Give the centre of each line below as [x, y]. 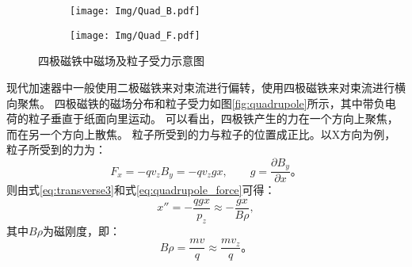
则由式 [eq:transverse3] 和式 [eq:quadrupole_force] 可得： [141, 190]
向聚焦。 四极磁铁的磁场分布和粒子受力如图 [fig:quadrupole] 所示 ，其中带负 [196, 103]
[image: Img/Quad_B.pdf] [135, 11]
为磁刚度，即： [81, 230]
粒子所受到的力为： [56, 149]
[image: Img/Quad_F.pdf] [135, 35]
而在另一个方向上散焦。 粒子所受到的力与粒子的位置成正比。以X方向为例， [201, 133]
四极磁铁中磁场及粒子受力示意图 [121, 61]
